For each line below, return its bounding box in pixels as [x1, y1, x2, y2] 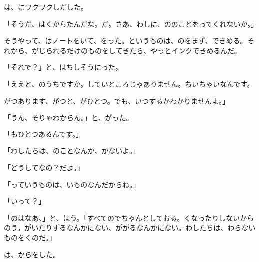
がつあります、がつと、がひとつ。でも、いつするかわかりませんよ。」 [4, 95, 229, 106]
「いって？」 [4, 196, 46, 206]
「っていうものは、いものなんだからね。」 [4, 179, 140, 189]
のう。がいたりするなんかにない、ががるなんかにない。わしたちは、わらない [4, 222, 256, 233]
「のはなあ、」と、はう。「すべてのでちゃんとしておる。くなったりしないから [4, 212, 254, 223]
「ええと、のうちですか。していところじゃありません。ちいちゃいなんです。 [4, 78, 254, 89]
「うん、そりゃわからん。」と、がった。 [4, 112, 133, 123]
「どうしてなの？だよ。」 [4, 162, 84, 172]
